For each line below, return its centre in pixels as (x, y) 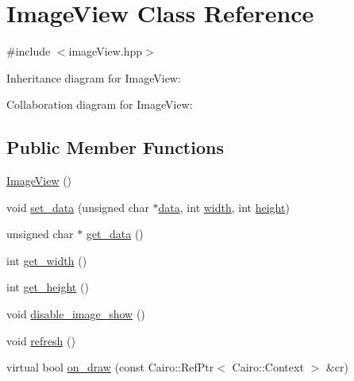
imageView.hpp (106, 51)
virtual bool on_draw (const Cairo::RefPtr (110, 367)
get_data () (115, 234)
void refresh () (41, 340)
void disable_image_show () (76, 314)
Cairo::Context (268, 367)
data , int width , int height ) (224, 207)
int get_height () (48, 287)
